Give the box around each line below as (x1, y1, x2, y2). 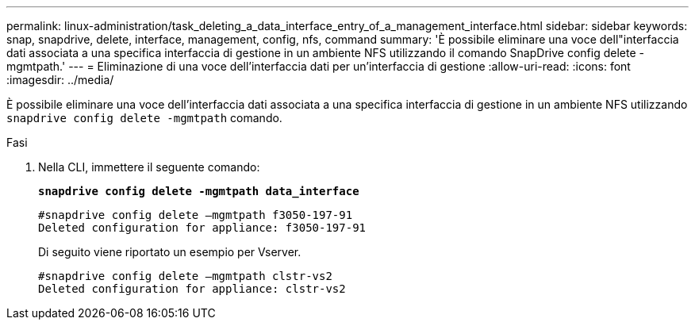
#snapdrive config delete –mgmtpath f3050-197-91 (38, 209, 353, 221)
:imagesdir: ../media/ (6, 73, 114, 86)
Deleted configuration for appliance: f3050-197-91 (38, 221, 367, 234)
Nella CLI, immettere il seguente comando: (38, 160, 260, 174)
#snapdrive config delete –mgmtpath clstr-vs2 (38, 270, 332, 282)
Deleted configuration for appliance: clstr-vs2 (38, 282, 346, 295)
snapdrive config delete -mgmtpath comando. (6, 111, 282, 125)
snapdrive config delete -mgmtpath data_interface (38, 185, 359, 198)
